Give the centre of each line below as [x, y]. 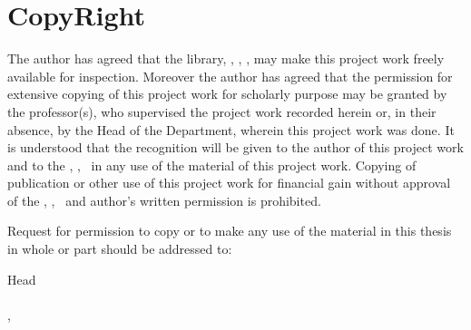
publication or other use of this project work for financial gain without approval [229, 183]
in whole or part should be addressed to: [120, 249]
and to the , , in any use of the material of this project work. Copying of [212, 165]
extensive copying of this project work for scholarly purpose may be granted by [227, 94]
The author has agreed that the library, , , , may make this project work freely [226, 58]
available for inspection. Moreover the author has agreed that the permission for [230, 76]
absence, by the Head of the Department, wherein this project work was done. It [231, 129]
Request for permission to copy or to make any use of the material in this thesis [230, 231]
